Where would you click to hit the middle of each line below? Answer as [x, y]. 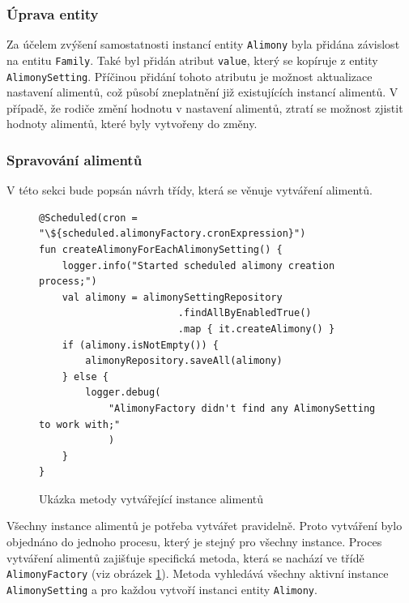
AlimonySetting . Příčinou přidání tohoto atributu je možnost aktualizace [190, 76]
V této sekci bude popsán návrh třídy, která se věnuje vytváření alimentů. [190, 190]
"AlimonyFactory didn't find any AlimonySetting [242, 408]
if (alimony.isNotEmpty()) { [140, 345]
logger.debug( [123, 393]
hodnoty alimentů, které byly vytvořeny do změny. [132, 124]
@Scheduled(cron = [88, 218]
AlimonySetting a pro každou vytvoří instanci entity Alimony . [162, 589]
